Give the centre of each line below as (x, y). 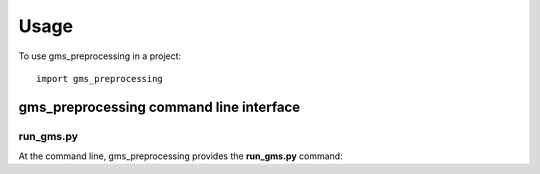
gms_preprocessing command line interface (159, 106)
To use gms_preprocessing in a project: (100, 56)
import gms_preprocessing (100, 78)
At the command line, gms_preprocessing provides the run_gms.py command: (181, 156)
